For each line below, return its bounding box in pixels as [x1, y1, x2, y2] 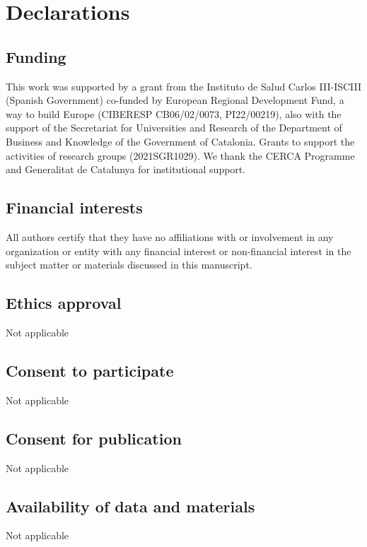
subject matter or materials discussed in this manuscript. [6, 257, 252, 272]
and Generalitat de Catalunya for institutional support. [6, 162, 246, 177]
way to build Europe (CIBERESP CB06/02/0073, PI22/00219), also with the [6, 106, 342, 121]
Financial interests [6, 196, 143, 218]
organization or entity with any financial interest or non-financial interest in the [6, 243, 351, 258]
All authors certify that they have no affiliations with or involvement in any [6, 229, 334, 244]
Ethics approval [6, 292, 122, 314]
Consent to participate [6, 359, 174, 381]
